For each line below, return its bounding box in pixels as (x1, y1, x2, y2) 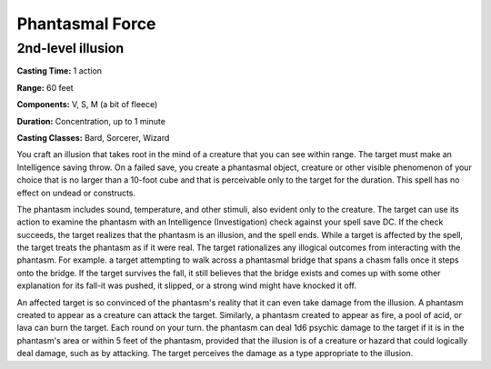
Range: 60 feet (16, 82, 74, 93)
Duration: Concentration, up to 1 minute (16, 115, 165, 126)
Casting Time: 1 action (16, 65, 103, 76)
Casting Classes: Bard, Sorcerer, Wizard (16, 132, 170, 143)
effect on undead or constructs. (16, 187, 136, 198)
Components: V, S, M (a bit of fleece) (16, 99, 158, 110)
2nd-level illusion (16, 40, 125, 56)
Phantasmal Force (16, 14, 156, 34)
